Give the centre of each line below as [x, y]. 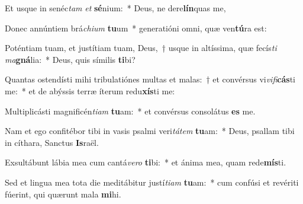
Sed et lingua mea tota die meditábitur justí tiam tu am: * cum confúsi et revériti [152, 182]
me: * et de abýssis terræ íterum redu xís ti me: [90, 90]
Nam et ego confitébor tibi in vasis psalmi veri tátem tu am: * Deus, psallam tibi [150, 131]
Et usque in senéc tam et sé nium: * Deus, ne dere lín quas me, [115, 8]
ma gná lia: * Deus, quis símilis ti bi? [70, 59]
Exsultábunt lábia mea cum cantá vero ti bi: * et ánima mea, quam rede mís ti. [146, 162]
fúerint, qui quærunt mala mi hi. [63, 194]
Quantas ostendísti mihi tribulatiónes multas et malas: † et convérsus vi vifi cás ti [150, 79]
